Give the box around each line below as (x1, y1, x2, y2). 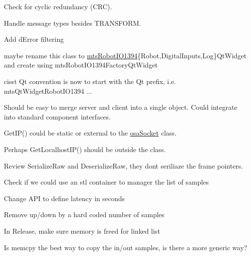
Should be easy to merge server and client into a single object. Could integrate (4, 102, 237, 112)
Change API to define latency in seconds (4, 193, 125, 203)
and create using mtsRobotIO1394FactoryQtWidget (4, 60, 158, 70)
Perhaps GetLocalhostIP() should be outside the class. (4, 144, 166, 154)
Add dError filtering (4, 34, 64, 44)
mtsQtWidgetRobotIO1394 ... (4, 85, 92, 96)
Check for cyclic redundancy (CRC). (4, 1, 112, 11)
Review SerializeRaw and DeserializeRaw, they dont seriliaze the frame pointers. (4, 160, 243, 171)
